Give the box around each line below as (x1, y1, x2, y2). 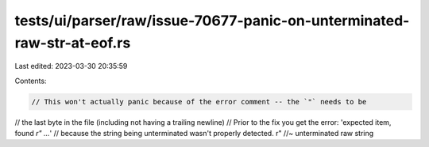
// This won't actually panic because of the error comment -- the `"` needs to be (31, 97, 367, 106)
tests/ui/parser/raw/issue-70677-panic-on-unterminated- (14, 12, 410, 29)
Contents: (14, 76, 47, 85)
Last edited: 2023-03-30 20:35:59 (14, 62, 128, 71)
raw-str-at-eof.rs (14, 34, 131, 51)
